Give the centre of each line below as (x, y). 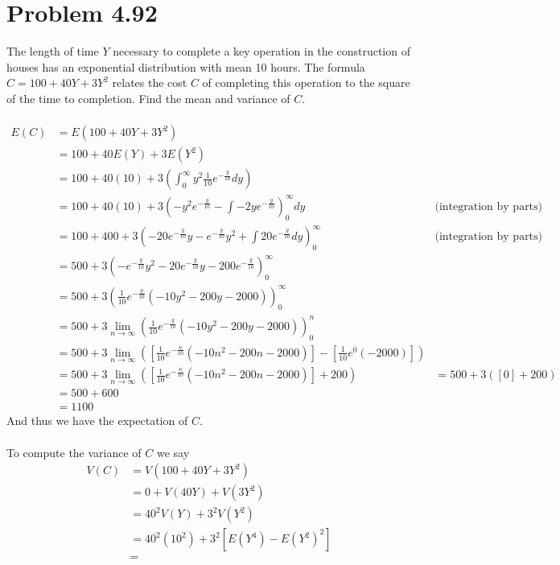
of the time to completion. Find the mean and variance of (148, 98)
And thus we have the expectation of (97, 421)
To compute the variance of (74, 452)
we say (173, 452)
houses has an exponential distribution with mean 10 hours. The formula (186, 66)
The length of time (53, 51)
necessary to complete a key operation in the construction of (261, 51)
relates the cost (150, 82)
